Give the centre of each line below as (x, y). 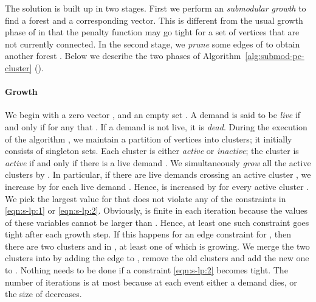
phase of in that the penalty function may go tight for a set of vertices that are (152, 32)
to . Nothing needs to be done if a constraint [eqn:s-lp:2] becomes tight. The (146, 270)
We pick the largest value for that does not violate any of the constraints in (146, 198)
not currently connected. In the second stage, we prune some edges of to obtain (153, 44)
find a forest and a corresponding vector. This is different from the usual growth (154, 20)
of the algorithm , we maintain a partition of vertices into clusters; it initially (149, 139)
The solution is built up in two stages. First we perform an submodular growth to (156, 8)
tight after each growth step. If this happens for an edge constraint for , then (148, 234)
